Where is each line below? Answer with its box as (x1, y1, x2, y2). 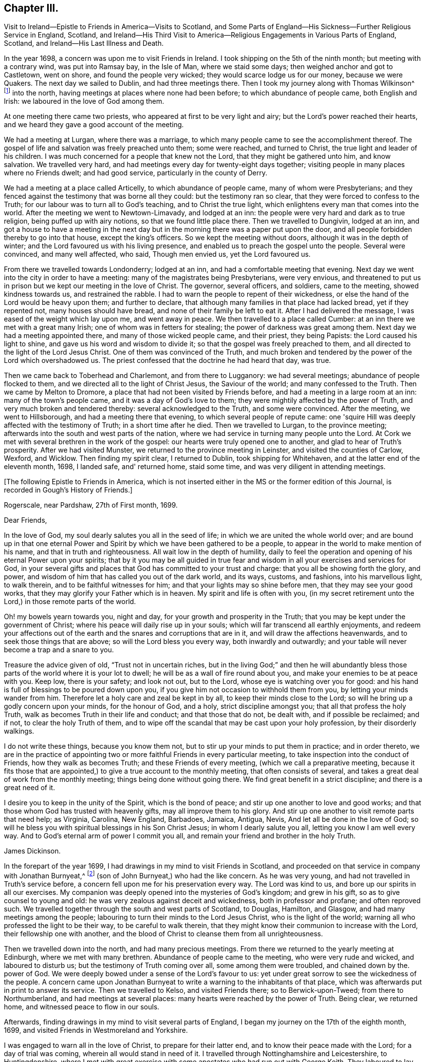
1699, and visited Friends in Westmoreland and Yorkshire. (4, 1025, 188, 1034)
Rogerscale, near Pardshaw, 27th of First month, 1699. (4, 501, 178, 510)
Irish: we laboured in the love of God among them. (4, 97, 164, 106)
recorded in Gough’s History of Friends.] (4, 486, 133, 494)
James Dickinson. (4, 847, 61, 855)
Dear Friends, (4, 516, 47, 525)
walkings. (4, 727, 35, 736)
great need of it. (4, 783, 55, 792)
